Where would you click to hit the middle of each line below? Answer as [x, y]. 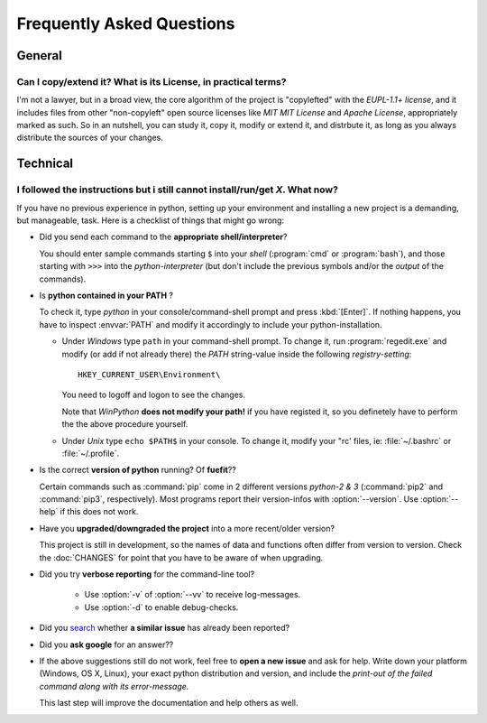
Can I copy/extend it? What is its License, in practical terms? [152, 81]
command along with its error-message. [114, 686]
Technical [45, 164]
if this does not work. [99, 512]
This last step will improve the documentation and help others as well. [169, 703]
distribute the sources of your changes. [90, 138]
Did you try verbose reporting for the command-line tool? [147, 574]
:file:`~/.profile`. [91, 453]
